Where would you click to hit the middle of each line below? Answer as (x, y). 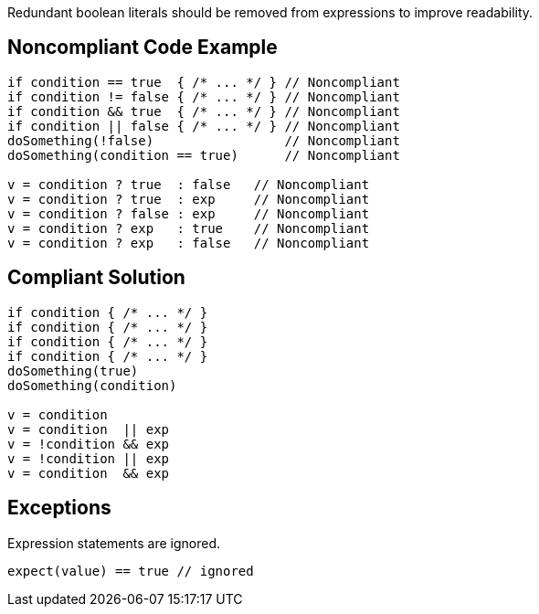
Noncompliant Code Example (143, 48)
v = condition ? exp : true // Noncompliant (189, 228)
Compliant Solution (96, 278)
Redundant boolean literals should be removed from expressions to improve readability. (270, 12)
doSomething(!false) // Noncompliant (204, 140)
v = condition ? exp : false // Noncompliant (189, 243)
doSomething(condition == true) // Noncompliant (204, 155)
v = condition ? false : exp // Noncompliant (189, 213)
